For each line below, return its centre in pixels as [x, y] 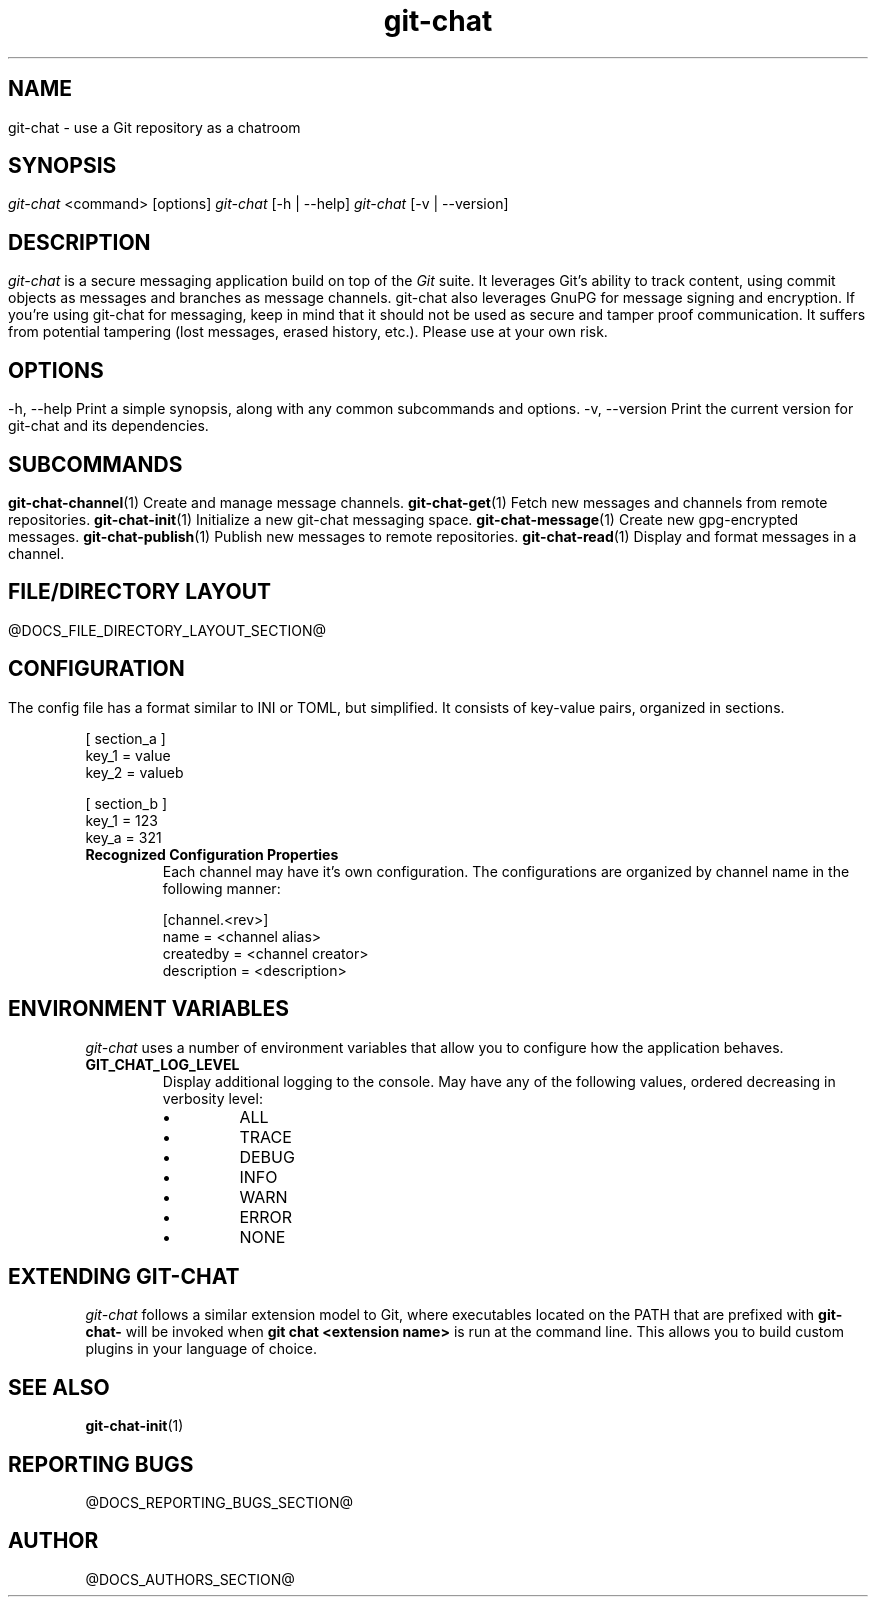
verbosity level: [212, 1098]
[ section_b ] [126, 803]
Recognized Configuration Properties [212, 854]
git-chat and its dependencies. [108, 426]
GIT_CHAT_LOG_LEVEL [162, 1064]
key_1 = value [128, 755]
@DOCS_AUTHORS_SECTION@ [190, 1579]
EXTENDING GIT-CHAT [124, 1276]
